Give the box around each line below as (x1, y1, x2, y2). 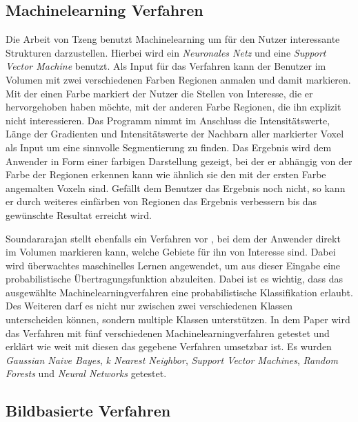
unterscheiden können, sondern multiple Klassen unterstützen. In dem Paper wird (6, 312, 350, 327)
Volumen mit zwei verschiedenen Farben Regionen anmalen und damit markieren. (6, 72, 351, 86)
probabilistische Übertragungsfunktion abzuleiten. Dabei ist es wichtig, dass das (6, 271, 344, 286)
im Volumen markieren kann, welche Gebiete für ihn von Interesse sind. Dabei (6, 244, 336, 259)
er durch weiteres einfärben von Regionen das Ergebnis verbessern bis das (6, 194, 317, 209)
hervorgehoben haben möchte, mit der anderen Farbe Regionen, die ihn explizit (6, 99, 341, 114)
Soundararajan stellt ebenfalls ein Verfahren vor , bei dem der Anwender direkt (6, 231, 341, 245)
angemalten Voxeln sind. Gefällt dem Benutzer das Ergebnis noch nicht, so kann (6, 180, 346, 195)
